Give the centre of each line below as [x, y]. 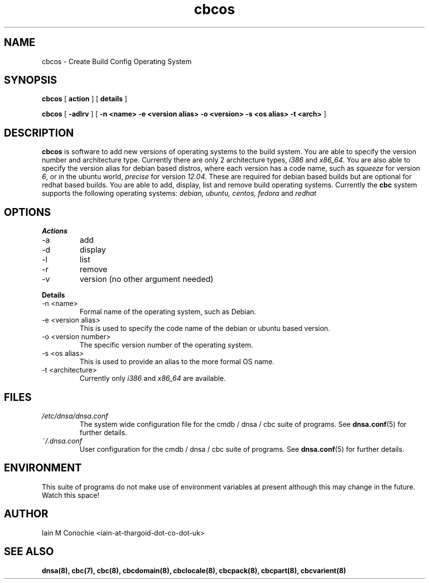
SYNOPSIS [31, 80]
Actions [55, 231]
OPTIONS [27, 212]
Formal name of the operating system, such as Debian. [168, 312]
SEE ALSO [29, 552]
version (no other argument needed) [146, 279]
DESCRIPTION [39, 133]
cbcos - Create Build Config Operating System [117, 61]
